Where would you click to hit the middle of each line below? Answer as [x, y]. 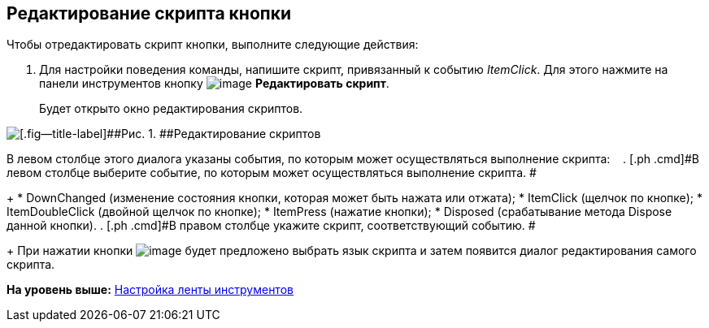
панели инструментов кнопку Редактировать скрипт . [214, 84]
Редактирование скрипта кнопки [149, 13]
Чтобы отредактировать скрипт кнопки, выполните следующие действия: [213, 45]
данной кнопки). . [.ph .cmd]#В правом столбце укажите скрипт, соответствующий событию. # [271, 226]
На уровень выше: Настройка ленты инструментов [150, 290]
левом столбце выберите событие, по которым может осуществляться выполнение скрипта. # [272, 173]
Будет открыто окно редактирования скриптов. [171, 109]
